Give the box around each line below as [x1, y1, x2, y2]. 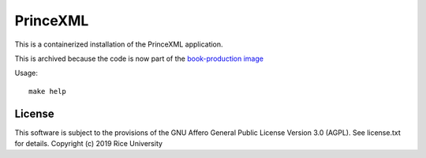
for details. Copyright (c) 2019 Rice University [14, 139, 163, 149]
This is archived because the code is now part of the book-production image [14, 54, 264, 63]
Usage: [14, 68, 39, 78]
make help [28, 87, 66, 96]
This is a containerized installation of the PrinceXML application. [14, 39, 224, 49]
